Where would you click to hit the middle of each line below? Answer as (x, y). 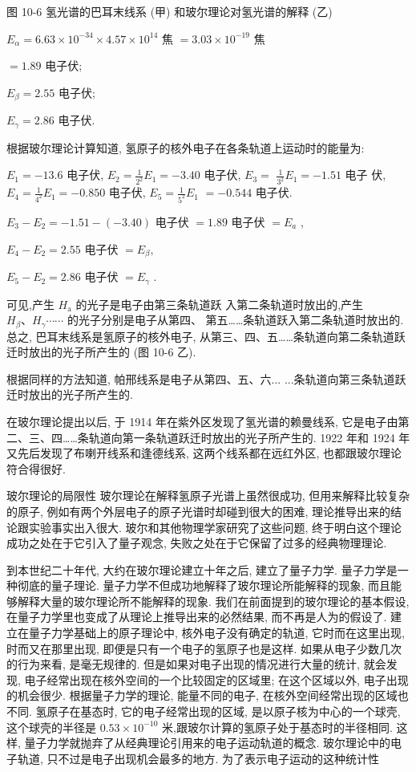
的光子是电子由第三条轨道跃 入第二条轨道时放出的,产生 (220, 304)
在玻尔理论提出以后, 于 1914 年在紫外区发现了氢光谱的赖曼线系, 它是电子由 (202, 421)
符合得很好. (36, 468)
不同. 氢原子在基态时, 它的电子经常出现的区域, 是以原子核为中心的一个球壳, (204, 711)
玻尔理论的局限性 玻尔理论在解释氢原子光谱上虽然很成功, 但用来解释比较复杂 (208, 496)
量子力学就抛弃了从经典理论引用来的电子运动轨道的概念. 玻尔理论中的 (208, 743)
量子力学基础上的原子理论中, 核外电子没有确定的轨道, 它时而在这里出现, (216, 633)
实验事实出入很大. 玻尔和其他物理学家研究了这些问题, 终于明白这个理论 (215, 527)
